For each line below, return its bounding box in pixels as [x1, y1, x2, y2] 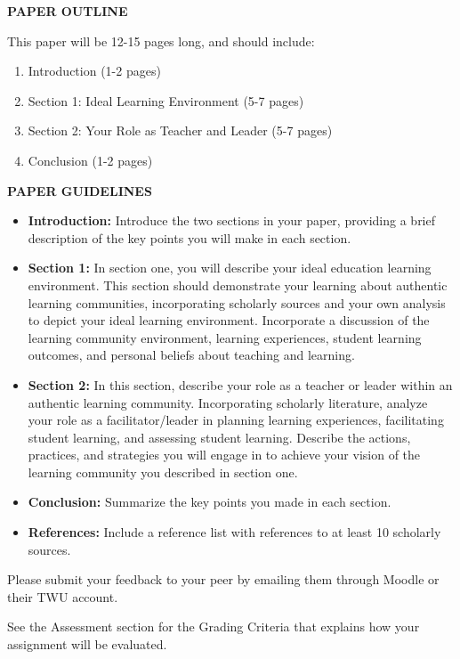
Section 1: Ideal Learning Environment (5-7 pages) [28, 91, 304, 110]
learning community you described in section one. [28, 462, 298, 481]
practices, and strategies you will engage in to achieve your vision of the [28, 445, 421, 464]
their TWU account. [7, 587, 118, 606]
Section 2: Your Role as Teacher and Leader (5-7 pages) [28, 121, 333, 140]
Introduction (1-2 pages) [28, 61, 161, 80]
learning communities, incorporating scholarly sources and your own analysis [28, 293, 446, 312]
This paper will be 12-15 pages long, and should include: [7, 31, 315, 50]
